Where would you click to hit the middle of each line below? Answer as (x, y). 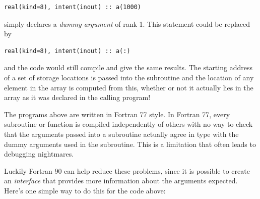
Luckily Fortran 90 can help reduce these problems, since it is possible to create (127, 170)
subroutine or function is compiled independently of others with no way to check (128, 124)
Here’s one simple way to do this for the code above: (85, 190)
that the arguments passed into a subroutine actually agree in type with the (121, 134)
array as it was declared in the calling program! (77, 97)
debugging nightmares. (39, 154)
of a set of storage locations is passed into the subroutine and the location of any (129, 77)
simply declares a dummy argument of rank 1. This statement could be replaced (127, 23)
